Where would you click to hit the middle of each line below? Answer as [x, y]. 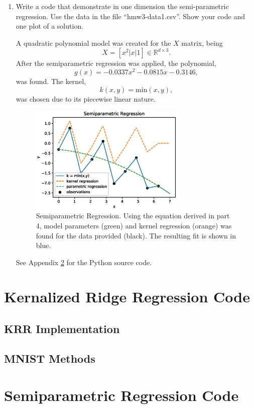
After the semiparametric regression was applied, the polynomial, [116, 63]
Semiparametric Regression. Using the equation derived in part [133, 216]
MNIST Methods [50, 358]
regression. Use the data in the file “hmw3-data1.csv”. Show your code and [130, 16]
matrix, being [202, 43]
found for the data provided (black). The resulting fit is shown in [136, 235]
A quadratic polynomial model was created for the [93, 43]
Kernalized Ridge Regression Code [127, 297]
